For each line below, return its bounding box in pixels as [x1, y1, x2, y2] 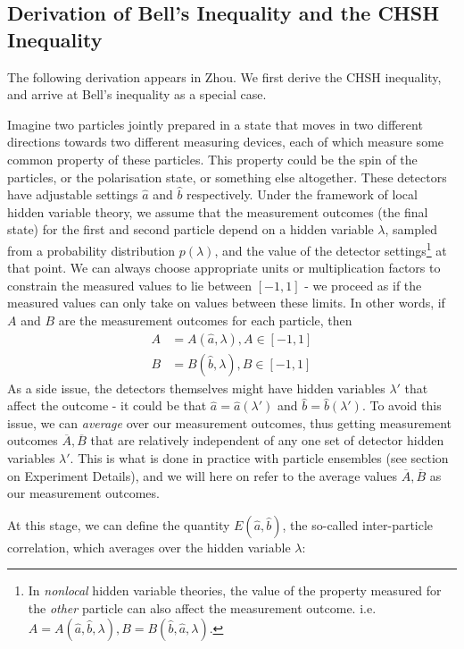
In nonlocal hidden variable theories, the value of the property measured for [28, 581, 442, 600]
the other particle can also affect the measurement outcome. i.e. [28, 598, 377, 617]
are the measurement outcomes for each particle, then [58, 310, 352, 329]
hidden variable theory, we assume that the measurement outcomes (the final [7, 202, 428, 221]
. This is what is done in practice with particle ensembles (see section [70, 449, 449, 467]
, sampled [385, 220, 437, 239]
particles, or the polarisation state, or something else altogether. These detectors [7, 167, 447, 186]
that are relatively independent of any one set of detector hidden [90, 431, 444, 450]
